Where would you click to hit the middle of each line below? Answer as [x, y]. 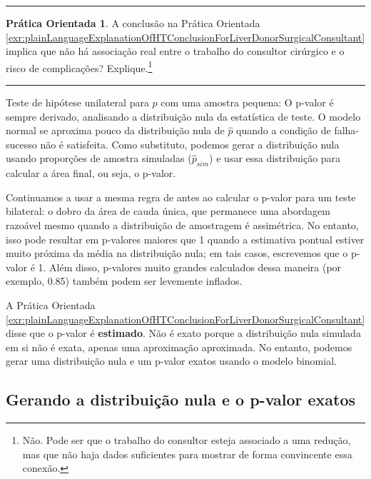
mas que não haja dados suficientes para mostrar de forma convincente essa [187, 454]
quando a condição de [284, 130]
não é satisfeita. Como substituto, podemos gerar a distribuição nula [190, 144]
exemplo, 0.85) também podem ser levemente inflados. [124, 281]
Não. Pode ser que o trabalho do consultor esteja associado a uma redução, [187, 440]
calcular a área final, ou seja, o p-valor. [91, 173]
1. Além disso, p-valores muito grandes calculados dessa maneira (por [190, 267]
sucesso [21, 144]
